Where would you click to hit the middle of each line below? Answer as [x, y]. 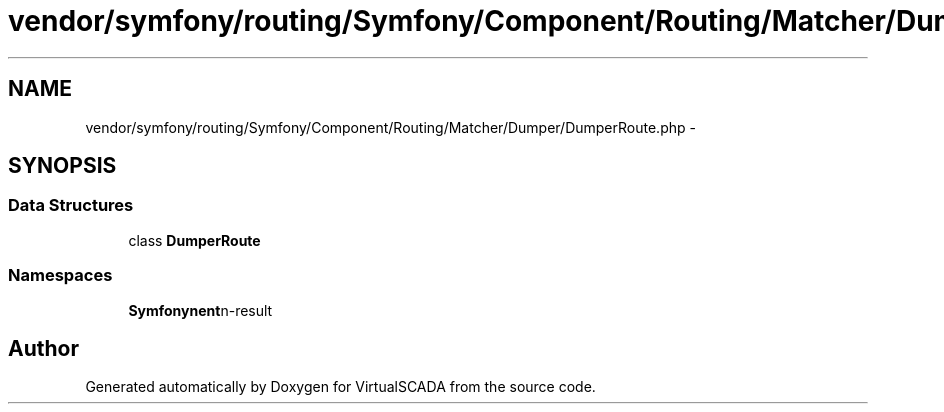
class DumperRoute [194, 240]
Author [43, 348]
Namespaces [60, 275]
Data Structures [71, 205]
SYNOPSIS [62, 166]
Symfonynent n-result [200, 310]
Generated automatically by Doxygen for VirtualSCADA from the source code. [340, 387]
